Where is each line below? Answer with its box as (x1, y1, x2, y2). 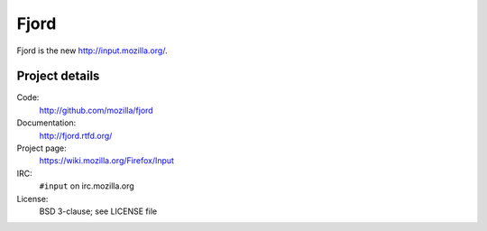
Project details (16, 69, 100, 84)
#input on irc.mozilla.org (39, 180, 134, 191)
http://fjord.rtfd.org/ (39, 130, 113, 141)
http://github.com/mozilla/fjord (39, 105, 153, 115)
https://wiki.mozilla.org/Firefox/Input (39, 155, 175, 166)
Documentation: (16, 117, 77, 128)
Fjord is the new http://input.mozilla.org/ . (16, 45, 168, 56)
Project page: (16, 143, 67, 153)
